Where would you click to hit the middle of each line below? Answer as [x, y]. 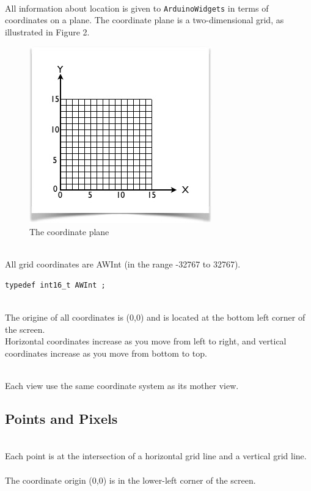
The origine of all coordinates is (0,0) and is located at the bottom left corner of [155, 317]
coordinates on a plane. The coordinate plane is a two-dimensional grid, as [145, 20]
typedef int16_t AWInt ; [55, 285]
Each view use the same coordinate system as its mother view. [122, 385]
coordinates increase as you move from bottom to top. [106, 353]
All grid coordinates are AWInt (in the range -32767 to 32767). [123, 264]
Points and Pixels [61, 418]
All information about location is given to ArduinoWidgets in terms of [137, 8]
